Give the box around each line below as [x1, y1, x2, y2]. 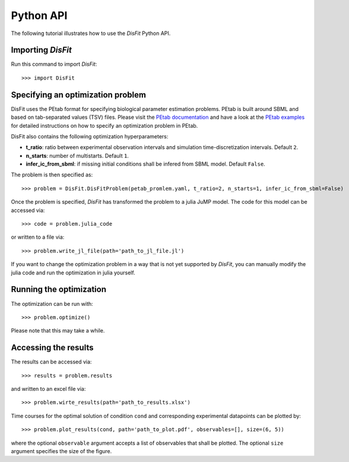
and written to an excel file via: [11, 385, 86, 392]
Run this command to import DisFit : [11, 61, 97, 68]
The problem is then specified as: [11, 171, 93, 178]
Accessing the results [11, 343, 94, 353]
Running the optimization [11, 284, 107, 295]
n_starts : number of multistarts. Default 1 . [26, 152, 129, 159]
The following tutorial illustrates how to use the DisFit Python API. [11, 30, 171, 37]
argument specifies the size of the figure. [11, 447, 112, 454]
